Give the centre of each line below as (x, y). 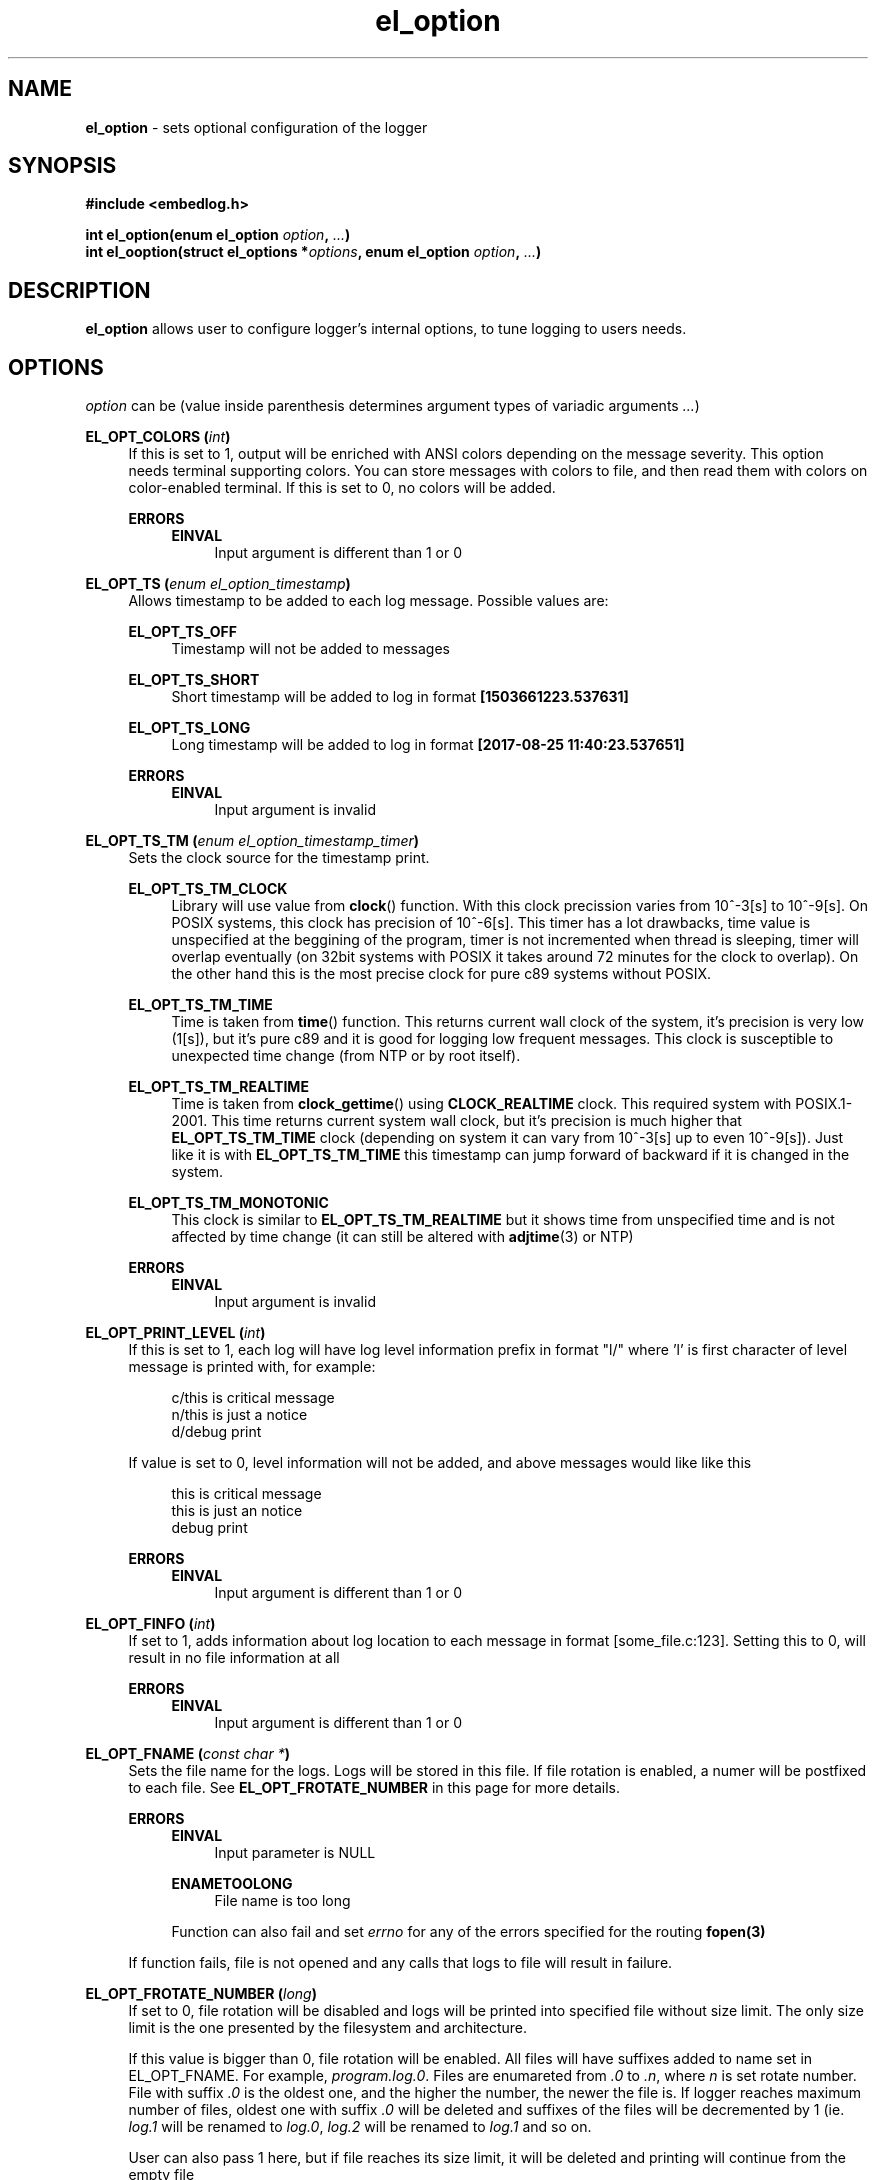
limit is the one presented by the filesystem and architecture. (328, 2028)
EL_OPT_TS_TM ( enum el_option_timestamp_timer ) (252, 841)
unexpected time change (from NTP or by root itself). (346, 1056)
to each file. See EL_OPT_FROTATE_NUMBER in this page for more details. (374, 1788)
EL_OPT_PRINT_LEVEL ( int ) (175, 1333)
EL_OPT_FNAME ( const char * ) (187, 1754)
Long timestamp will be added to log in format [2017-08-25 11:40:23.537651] (428, 745)
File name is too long (282, 1901)
